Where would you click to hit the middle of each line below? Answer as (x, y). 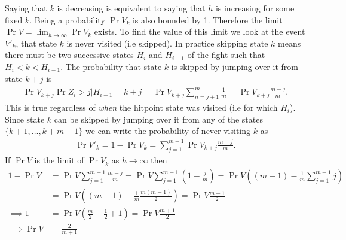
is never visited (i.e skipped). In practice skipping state (167, 43)
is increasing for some (255, 8)
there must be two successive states (69, 55)
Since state (25, 119)
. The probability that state (111, 66)
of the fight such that (226, 55)
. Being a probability (67, 19)
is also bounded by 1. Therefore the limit (207, 19)
